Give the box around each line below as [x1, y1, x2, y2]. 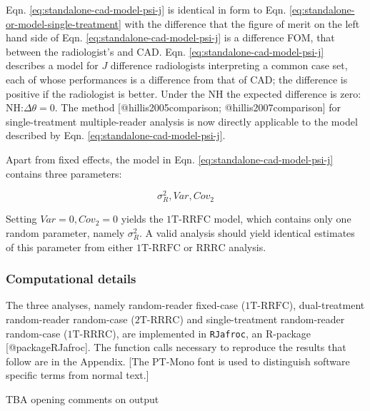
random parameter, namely [6, 225, 125, 240]
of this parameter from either [6, 239, 134, 254]
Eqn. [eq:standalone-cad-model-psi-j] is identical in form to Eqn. [6, 2, 286, 16]
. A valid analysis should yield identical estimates [139, 225, 355, 240]
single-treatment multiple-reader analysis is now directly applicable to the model [6, 113, 358, 128]
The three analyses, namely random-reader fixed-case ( [6, 298, 246, 313]
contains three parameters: [6, 166, 122, 181]
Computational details [6, 270, 136, 288]
